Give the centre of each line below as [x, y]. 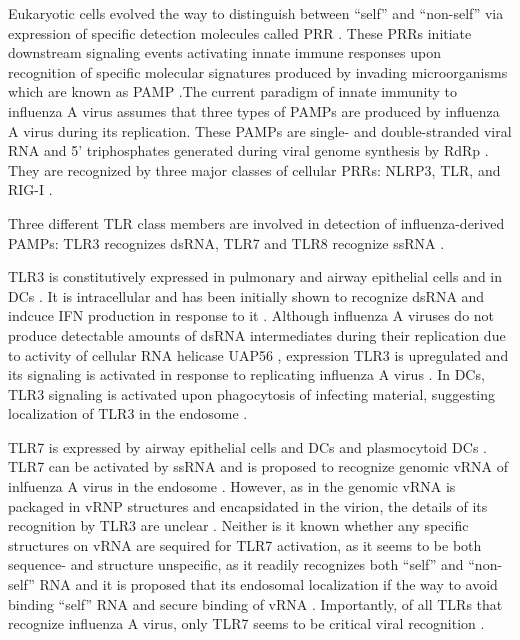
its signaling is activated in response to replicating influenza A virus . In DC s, [246, 374]
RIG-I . [30, 189]
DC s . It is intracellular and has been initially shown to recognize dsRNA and [246, 295]
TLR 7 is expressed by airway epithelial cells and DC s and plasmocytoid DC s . [247, 446]
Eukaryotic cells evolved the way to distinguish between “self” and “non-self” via [256, 13]
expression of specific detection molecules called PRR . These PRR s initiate [240, 32]
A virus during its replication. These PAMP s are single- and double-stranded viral [260, 130]
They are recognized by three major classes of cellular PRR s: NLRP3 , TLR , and [254, 169]
